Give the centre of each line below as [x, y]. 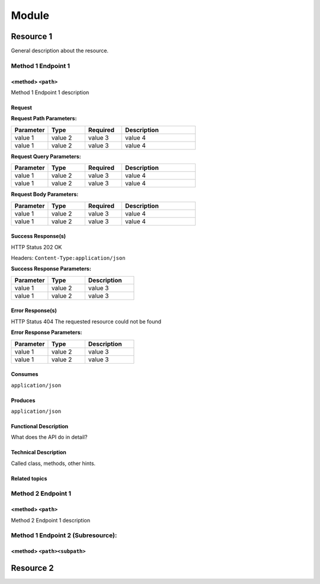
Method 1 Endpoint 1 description [50, 92]
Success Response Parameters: [51, 269]
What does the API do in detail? [49, 437]
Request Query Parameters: [46, 156]
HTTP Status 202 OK [36, 247]
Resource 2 [32, 568]
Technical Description [39, 453]
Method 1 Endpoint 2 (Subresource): [64, 535]
